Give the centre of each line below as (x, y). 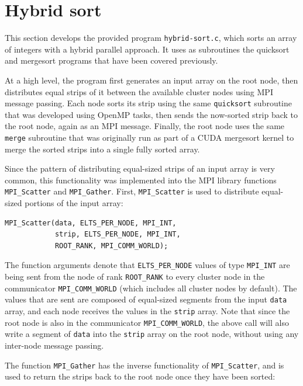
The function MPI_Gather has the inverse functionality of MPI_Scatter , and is (144, 365)
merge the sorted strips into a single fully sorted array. (102, 149)
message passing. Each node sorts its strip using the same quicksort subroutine (149, 103)
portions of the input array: (74, 203)
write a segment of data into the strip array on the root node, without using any (152, 334)
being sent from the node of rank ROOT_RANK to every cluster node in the (135, 277)
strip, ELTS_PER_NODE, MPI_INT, (118, 234)
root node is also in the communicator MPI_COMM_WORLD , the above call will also (147, 322)
